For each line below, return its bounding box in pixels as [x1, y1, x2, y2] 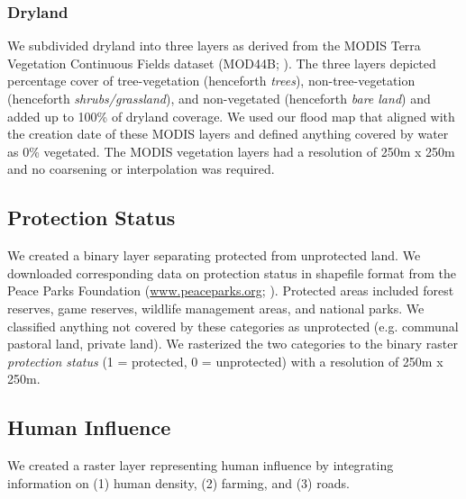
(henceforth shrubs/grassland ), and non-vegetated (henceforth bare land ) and [7, 89, 431, 107]
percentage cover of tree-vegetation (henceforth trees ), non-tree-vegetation [7, 71, 416, 90]
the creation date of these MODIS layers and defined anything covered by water [7, 124, 449, 143]
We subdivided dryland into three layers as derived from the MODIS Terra [7, 36, 421, 55]
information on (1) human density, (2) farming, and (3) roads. [7, 473, 350, 492]
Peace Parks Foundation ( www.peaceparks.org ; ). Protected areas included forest [7, 281, 454, 300]
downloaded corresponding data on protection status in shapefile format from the [7, 263, 456, 282]
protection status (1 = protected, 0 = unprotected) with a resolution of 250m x [7, 351, 443, 370]
